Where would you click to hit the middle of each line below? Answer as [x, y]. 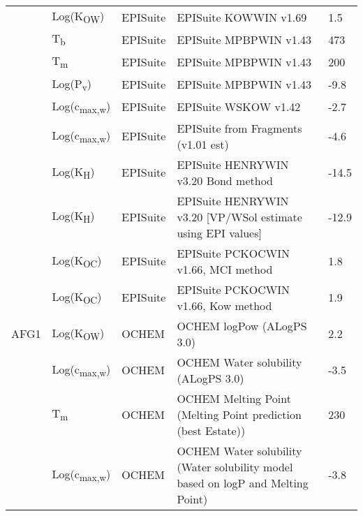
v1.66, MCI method [225, 269]
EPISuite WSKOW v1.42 [239, 107]
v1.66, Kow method [224, 305]
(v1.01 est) [203, 144]
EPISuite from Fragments [239, 128]
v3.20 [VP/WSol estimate [239, 216]
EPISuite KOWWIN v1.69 [242, 17]
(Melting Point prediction [239, 414]
